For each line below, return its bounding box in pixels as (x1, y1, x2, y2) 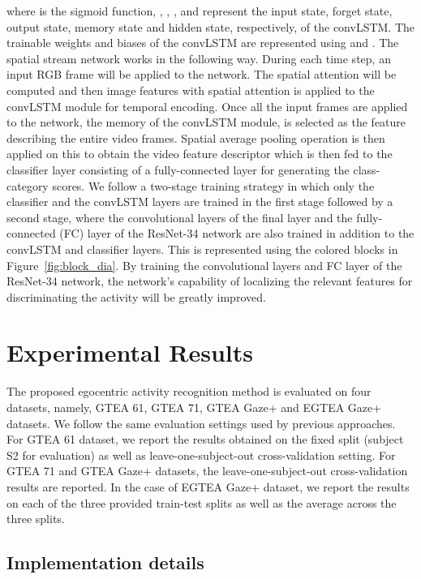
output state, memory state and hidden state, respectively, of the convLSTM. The (6, 18, 415, 35)
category (6, 177, 49, 194)
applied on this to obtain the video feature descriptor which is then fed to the (6, 145, 393, 162)
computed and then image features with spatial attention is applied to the (6, 81, 375, 98)
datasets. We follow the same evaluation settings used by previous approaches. (6, 414, 396, 431)
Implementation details (6, 550, 204, 575)
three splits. (6, 510, 65, 527)
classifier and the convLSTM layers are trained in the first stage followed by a (6, 193, 393, 210)
